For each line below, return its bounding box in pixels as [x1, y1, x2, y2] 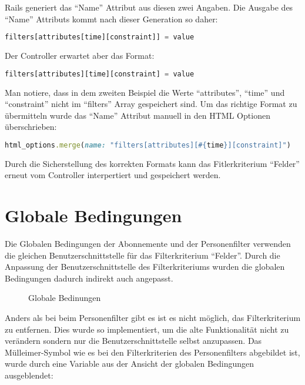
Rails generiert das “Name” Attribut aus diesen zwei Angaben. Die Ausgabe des [5, 1, 293, 13]
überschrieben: [5, 120, 57, 133]
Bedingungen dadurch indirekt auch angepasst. [5, 272, 173, 284]
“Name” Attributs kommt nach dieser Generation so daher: [5, 12, 218, 25]
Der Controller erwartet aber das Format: [5, 49, 155, 62]
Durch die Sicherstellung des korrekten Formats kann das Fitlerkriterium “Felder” [5, 157, 300, 169]
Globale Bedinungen [28, 292, 101, 304]
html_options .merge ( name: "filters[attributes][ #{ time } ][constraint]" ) [5, 140, 291, 149]
